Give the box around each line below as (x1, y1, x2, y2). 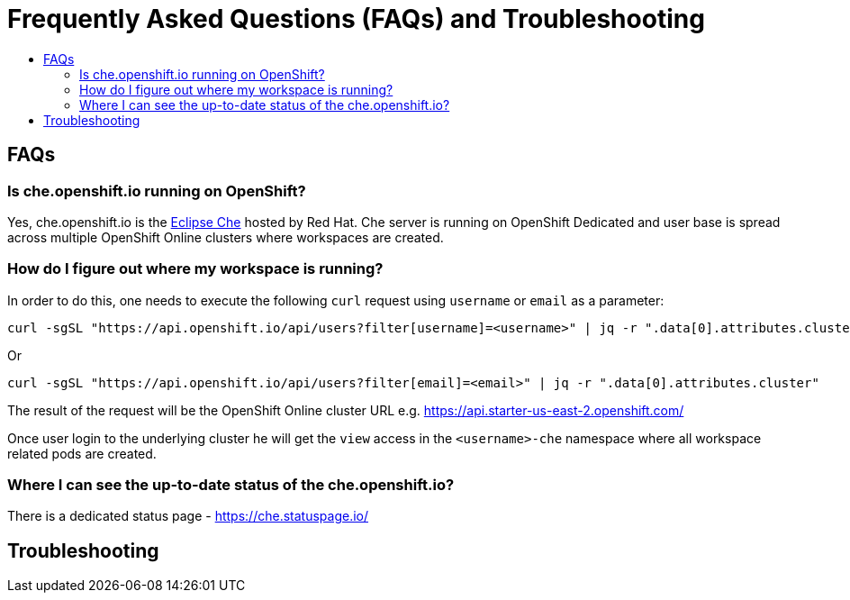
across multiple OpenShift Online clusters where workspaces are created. (7, 229, 444, 245)
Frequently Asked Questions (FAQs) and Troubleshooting (7, 4, 705, 34)
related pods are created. (7, 445, 157, 461)
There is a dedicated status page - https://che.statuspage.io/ (7, 508, 368, 524)
